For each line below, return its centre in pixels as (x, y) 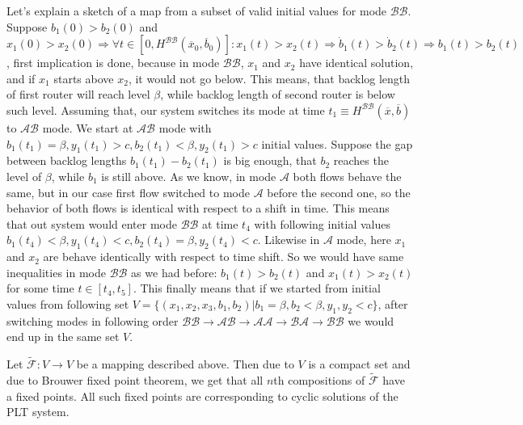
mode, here (364, 240)
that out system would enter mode (92, 223)
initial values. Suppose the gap (337, 143)
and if (21, 78)
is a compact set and (359, 364)
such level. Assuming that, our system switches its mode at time (166, 109)
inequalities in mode (56, 272)
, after (393, 303)
